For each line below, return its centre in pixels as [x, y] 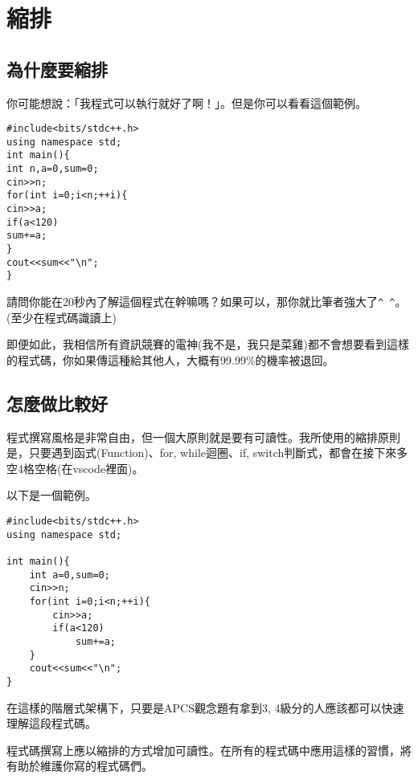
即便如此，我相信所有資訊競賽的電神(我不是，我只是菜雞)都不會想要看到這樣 [208, 344]
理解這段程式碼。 [51, 723]
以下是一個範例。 [51, 495]
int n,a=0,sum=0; [53, 169]
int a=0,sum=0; [70, 575]
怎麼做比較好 [57, 403]
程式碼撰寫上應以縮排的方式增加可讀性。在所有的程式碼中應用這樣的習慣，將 [209, 750]
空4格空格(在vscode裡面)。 [75, 468]
